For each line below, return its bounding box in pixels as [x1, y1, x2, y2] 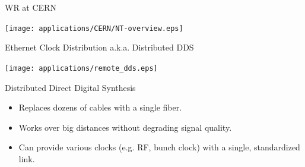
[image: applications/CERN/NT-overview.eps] [5, 24, 183, 33]
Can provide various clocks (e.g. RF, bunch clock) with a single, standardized [18, 141, 300, 153]
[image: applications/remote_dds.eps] [5, 64, 158, 73]
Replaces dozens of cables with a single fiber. [18, 101, 182, 114]
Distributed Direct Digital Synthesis [5, 81, 136, 93]
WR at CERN [5, 1, 56, 13]
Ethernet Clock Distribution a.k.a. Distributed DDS [5, 41, 194, 53]
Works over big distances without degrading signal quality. [18, 121, 232, 133]
